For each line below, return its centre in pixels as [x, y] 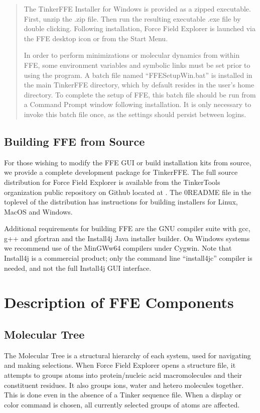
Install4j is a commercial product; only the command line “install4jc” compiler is [128, 258]
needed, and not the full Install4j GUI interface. [78, 268]
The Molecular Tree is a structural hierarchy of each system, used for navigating [127, 355]
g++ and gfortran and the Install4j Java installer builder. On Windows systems [127, 238]
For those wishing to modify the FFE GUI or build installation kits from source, [128, 162]
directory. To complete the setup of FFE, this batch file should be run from [140, 94]
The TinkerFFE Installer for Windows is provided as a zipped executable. [137, 9]
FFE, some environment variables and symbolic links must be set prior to [137, 65]
